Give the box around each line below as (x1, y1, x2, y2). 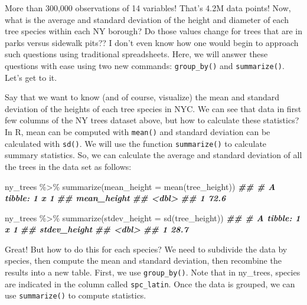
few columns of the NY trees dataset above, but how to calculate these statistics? (5, 114, 299, 126)
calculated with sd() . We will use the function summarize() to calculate (5, 137, 267, 149)
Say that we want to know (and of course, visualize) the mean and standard (5, 91, 280, 103)
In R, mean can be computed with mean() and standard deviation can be (5, 126, 270, 137)
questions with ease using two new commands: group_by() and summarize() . (5, 59, 285, 71)
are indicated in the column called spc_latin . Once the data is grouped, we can (5, 277, 295, 290)
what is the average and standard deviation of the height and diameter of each (5, 13, 289, 25)
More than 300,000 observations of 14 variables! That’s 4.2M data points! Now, (5, 2, 291, 14)
